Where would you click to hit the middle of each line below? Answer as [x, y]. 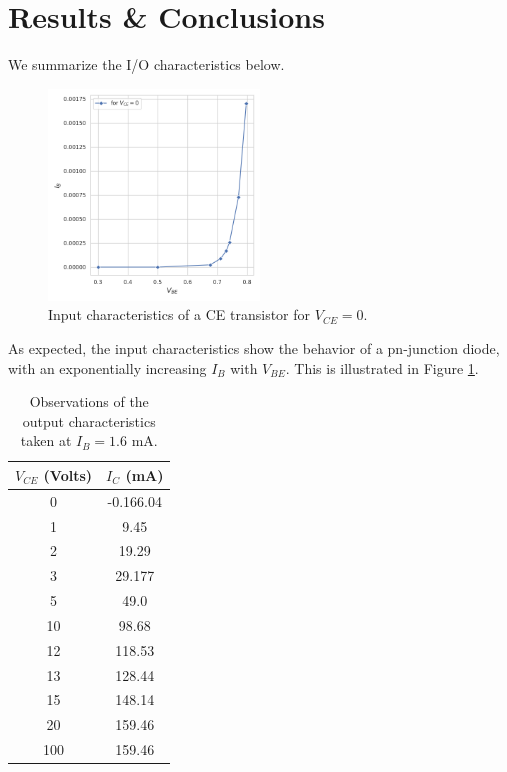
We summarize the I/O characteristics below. [146, 64]
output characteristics [89, 420]
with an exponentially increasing [107, 367]
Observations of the [89, 401]
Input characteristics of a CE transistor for [179, 314]
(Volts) [68, 474]
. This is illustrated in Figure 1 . [382, 367]
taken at [46, 440]
